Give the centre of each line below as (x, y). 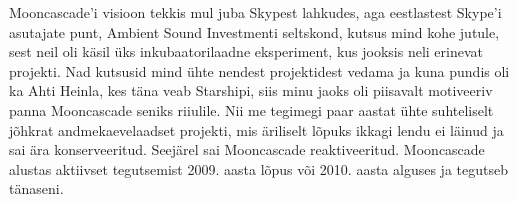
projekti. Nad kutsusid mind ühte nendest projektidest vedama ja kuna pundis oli (259, 70)
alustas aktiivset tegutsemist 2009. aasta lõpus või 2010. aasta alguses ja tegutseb (258, 168)
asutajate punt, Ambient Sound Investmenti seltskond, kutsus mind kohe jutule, (254, 31)
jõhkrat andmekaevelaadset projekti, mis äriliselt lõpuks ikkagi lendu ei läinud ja (256, 129)
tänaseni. (36, 188)
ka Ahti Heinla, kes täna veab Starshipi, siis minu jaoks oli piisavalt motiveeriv (251, 90)
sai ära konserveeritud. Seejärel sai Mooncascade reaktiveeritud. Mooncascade (247, 149)
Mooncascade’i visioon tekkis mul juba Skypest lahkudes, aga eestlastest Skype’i (255, 12)
